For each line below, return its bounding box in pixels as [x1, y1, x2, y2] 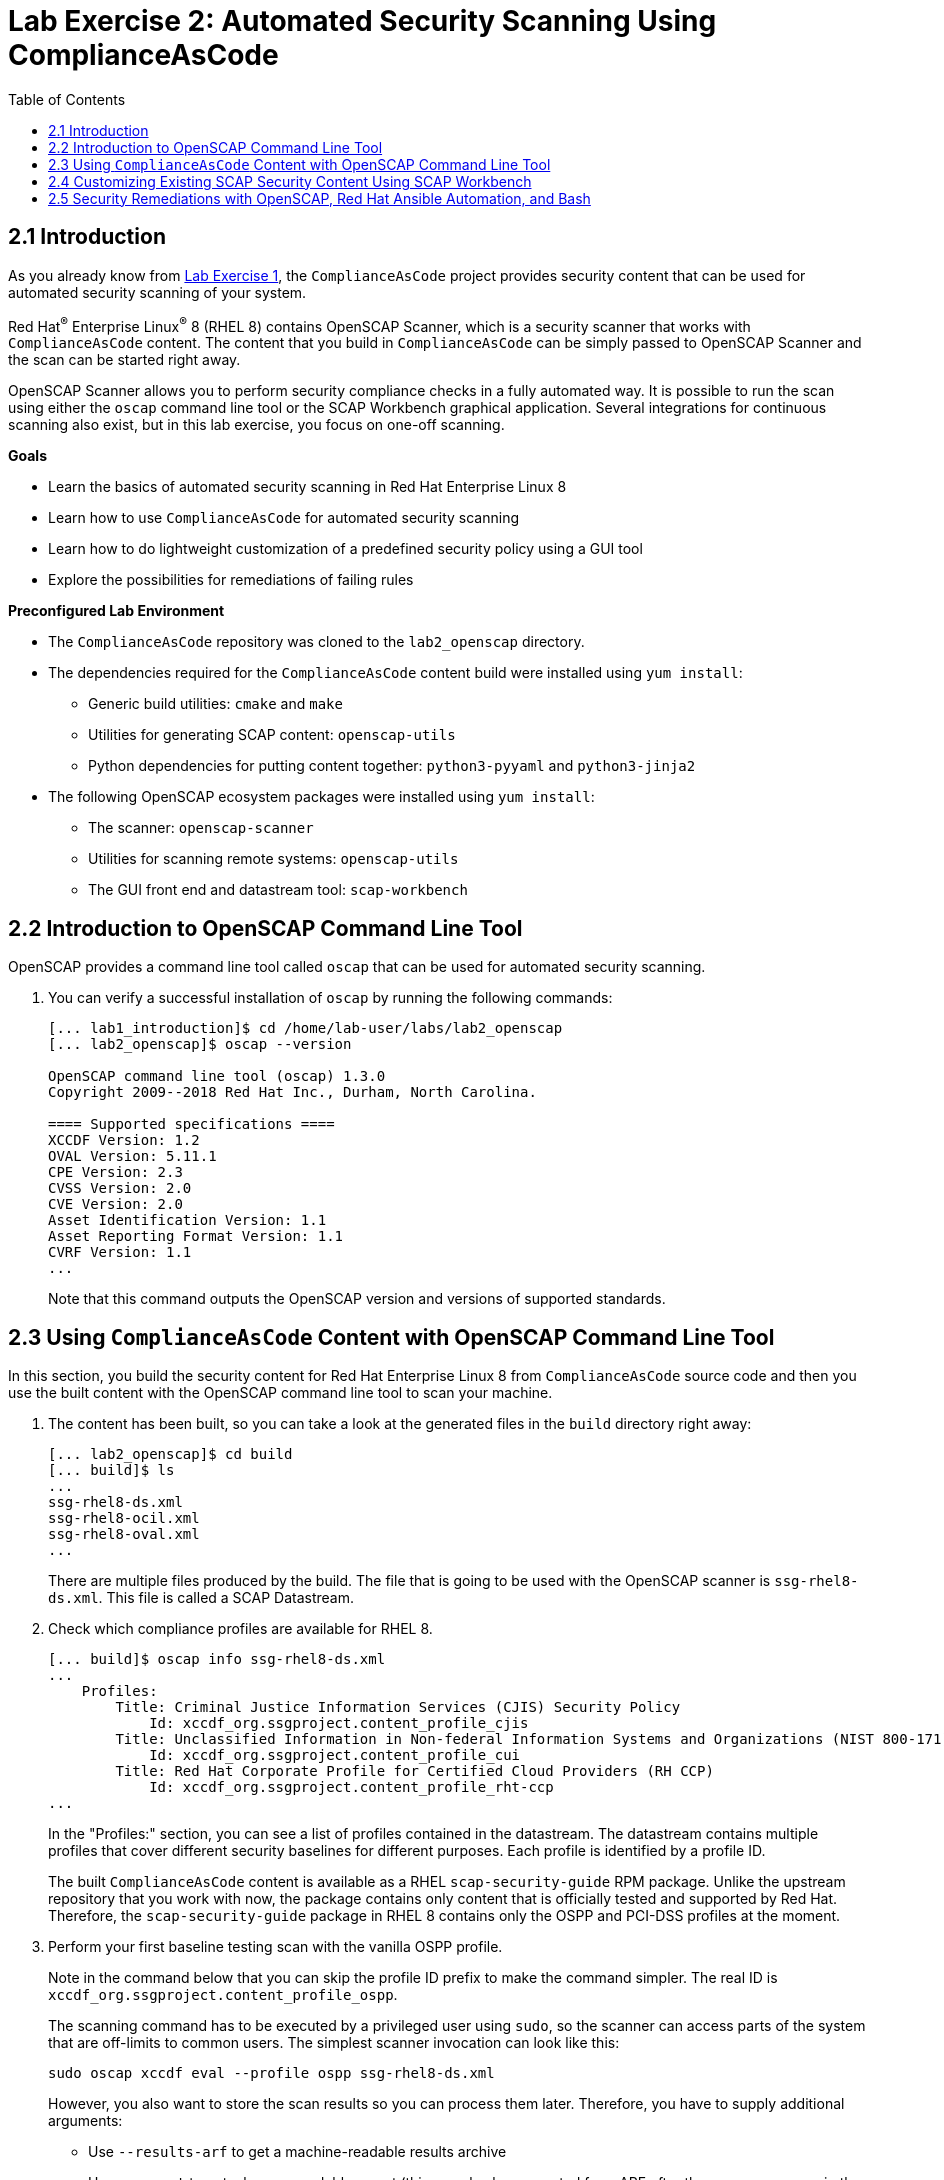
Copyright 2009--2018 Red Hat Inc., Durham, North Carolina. [48, 1084, 537, 1101]
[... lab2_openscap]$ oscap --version [48, 1036, 352, 1053]
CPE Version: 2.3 [48, 1164, 183, 1181]
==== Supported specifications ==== [48, 1116, 335, 1133]
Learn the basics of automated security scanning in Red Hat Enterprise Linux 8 [48, 478, 567, 496]
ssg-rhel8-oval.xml [48, 1525, 200, 1542]
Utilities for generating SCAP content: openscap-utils [88, 726, 456, 744]
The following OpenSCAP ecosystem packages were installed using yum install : [48, 788, 595, 806]
